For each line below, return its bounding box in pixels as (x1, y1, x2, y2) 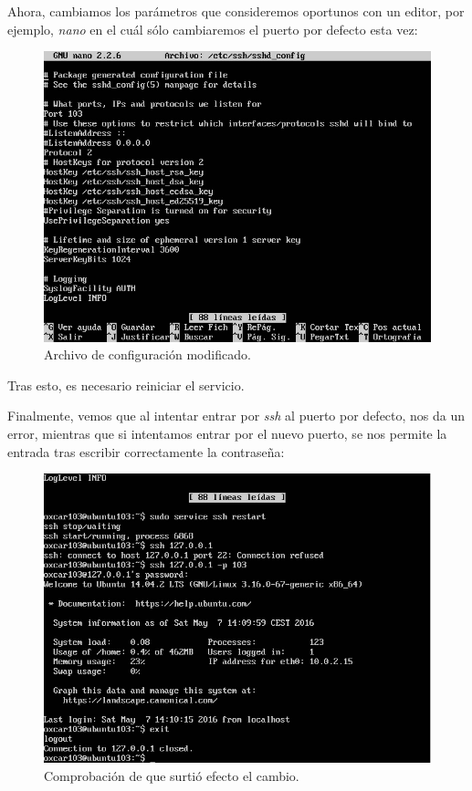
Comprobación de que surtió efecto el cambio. (44, 765, 299, 785)
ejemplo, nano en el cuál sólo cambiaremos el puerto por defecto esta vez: (7, 19, 418, 38)
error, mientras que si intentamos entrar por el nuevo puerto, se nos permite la (7, 424, 447, 443)
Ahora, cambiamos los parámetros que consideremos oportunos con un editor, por (7, 2, 465, 20)
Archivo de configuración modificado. (44, 345, 251, 364)
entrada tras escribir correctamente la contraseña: (7, 442, 285, 461)
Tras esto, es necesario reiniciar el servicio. (7, 375, 245, 394)
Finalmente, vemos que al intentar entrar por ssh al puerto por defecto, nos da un (7, 406, 466, 425)
